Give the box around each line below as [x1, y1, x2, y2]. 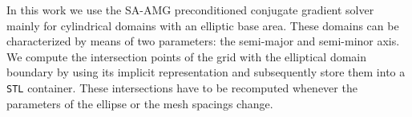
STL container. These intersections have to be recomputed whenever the [6, 79, 357, 96]
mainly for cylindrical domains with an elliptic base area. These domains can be [6, 17, 399, 33]
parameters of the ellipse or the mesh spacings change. [6, 95, 273, 111]
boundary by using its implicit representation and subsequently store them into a [6, 64, 406, 80]
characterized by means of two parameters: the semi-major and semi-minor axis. [6, 33, 400, 49]
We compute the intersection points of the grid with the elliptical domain [6, 48, 367, 64]
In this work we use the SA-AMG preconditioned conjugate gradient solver [6, 2, 374, 18]
